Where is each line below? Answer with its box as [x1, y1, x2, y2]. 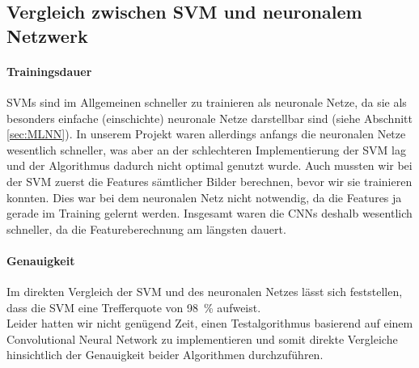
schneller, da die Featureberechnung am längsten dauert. [6, 220, 286, 237]
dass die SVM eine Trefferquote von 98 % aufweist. [6, 298, 261, 315]
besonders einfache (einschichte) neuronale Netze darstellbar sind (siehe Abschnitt [6, 109, 413, 126]
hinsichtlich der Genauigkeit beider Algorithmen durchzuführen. [6, 346, 324, 363]
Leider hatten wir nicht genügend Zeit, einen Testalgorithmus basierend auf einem [6, 315, 413, 332]
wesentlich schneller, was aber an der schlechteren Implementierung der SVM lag [6, 141, 406, 158]
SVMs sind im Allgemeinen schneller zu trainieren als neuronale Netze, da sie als [6, 93, 407, 110]
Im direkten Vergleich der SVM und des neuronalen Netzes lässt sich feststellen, [6, 283, 403, 300]
